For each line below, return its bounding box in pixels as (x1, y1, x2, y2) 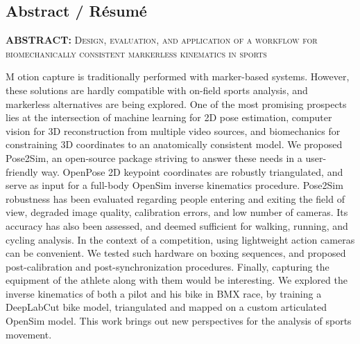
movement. (6, 327, 52, 341)
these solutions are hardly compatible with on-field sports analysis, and (6, 82, 308, 97)
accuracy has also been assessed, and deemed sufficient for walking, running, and (6, 218, 348, 233)
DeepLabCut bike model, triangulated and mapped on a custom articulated (6, 300, 327, 314)
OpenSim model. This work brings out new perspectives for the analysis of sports (6, 314, 352, 328)
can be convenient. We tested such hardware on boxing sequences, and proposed (6, 246, 346, 260)
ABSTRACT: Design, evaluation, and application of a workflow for (6, 33, 318, 47)
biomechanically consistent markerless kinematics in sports (6, 46, 267, 60)
